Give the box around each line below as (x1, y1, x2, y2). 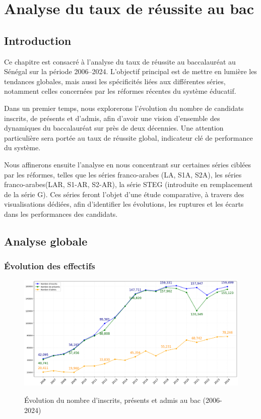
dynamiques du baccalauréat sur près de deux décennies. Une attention (4, 123, 224, 133)
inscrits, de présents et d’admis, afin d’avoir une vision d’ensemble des (4, 112, 220, 123)
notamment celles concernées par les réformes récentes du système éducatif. (4, 86, 236, 96)
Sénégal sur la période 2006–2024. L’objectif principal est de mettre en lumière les (4, 66, 257, 77)
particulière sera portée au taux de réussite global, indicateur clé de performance (4, 132, 253, 143)
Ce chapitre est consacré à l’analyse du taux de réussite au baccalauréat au (4, 56, 236, 67)
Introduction (4, 32, 72, 48)
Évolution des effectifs (4, 260, 95, 272)
